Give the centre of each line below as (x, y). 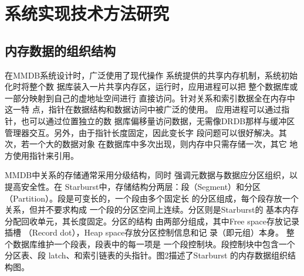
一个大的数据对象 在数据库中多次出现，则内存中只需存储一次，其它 (158, 144)
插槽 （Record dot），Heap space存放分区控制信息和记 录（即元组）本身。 (144, 232)
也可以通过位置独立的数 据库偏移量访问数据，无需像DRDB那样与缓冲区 (158, 120)
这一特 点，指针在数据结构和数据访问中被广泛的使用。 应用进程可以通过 (143, 109)
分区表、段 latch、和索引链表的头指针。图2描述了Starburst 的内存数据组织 (146, 255)
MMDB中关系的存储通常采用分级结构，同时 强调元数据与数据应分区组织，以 (151, 175)
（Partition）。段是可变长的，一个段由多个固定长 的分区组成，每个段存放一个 (152, 198)
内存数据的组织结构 (60, 50)
